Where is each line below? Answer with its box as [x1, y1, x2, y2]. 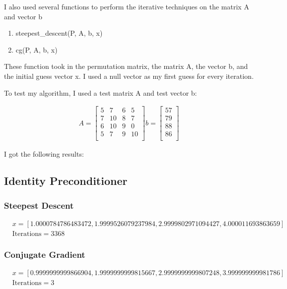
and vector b [4, 11, 43, 21]
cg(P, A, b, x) [15, 44, 58, 55]
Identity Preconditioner [4, 173, 128, 188]
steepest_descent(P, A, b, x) [15, 28, 103, 38]
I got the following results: [4, 149, 84, 159]
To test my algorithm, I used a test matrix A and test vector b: [4, 87, 197, 98]
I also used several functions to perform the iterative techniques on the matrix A [4, 1, 249, 11]
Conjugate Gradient [4, 248, 85, 260]
